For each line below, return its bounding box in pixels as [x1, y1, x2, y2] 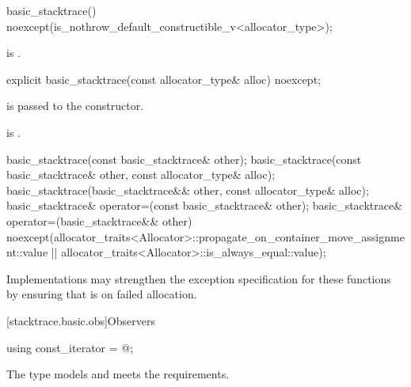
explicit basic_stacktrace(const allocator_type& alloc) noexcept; [6, 70, 321, 87]
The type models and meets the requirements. [6, 366, 230, 382]
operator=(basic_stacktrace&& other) [6, 212, 192, 229]
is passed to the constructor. [6, 97, 144, 114]
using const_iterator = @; [6, 339, 134, 355]
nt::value [6, 244, 48, 260]
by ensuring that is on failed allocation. [6, 286, 197, 302]
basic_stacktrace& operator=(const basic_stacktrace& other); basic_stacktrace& [6, 197, 403, 214]
